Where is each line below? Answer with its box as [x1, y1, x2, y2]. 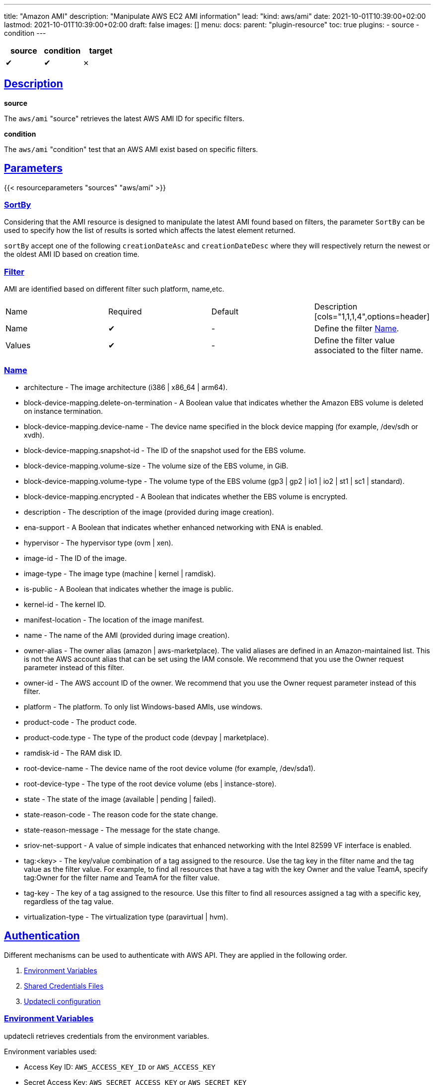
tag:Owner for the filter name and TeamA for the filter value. [24, 873, 220, 882]
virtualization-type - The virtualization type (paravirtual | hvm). [24, 912, 228, 921]
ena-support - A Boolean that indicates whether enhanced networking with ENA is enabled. [24, 523, 323, 532]
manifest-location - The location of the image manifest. [24, 615, 204, 624]
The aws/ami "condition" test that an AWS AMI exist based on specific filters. [4, 145, 258, 154]
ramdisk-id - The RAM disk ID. [24, 748, 122, 757]
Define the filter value [314, 335, 395, 346]
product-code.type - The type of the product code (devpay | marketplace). [24, 733, 269, 742]
